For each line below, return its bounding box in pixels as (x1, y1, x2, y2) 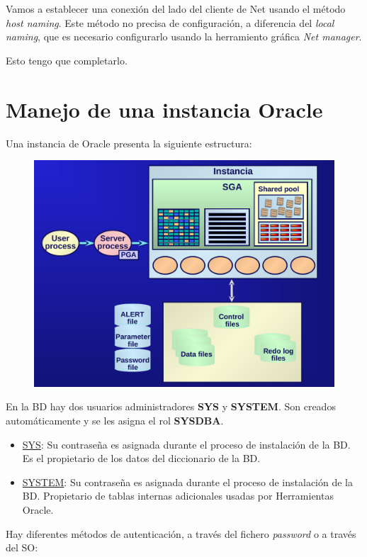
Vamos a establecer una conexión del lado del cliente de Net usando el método (6, 1, 346, 16)
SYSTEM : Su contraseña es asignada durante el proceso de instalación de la (22, 474, 354, 489)
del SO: (6, 540, 38, 555)
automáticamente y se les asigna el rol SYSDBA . (6, 412, 224, 427)
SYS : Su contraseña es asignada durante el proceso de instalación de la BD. (22, 437, 351, 451)
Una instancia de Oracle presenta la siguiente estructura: (6, 135, 252, 150)
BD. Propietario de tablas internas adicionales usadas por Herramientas (22, 488, 334, 503)
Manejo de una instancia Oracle (6, 94, 323, 123)
